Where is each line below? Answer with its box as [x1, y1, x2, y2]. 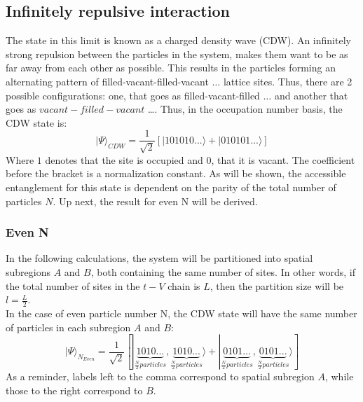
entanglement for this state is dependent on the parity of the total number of [6, 180, 336, 194]
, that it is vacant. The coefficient [211, 152, 355, 167]
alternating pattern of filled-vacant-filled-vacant [6, 74, 209, 88]
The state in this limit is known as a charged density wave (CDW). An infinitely [6, 33, 351, 48]
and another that [274, 88, 348, 102]
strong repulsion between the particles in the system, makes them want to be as [6, 46, 348, 61]
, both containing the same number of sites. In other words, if [90, 265, 355, 279]
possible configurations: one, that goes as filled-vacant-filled [6, 88, 260, 102]
